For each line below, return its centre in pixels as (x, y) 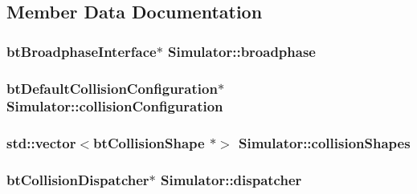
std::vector (41, 143)
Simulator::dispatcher (231, 180)
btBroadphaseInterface (82, 51)
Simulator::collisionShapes (325, 143)
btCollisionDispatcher (78, 180)
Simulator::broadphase (242, 51)
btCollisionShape (149, 143)
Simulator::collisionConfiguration (115, 106)
